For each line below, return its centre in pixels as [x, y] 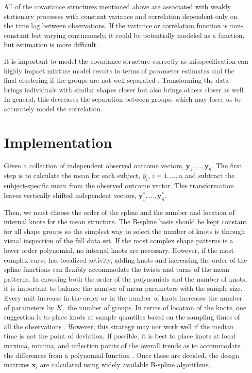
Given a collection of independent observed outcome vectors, [94, 165]
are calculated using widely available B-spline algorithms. [125, 364]
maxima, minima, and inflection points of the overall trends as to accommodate [122, 345]
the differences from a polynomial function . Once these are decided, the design [122, 355]
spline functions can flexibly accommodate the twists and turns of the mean [117, 269]
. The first [227, 165]
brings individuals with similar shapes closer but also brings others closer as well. [125, 89]
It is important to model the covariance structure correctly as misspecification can [126, 61]
